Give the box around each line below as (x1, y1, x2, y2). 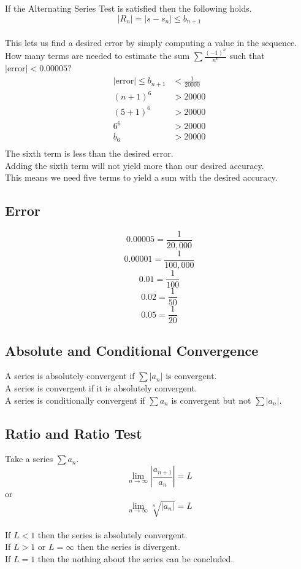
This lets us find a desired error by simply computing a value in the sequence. (5, 36, 297, 49)
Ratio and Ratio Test (5, 423, 142, 442)
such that (229, 49, 265, 62)
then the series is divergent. (77, 540, 180, 553)
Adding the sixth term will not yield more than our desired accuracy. (5, 159, 264, 171)
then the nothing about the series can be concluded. (37, 552, 234, 565)
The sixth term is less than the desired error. (5, 146, 173, 159)
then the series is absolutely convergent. (37, 528, 188, 541)
